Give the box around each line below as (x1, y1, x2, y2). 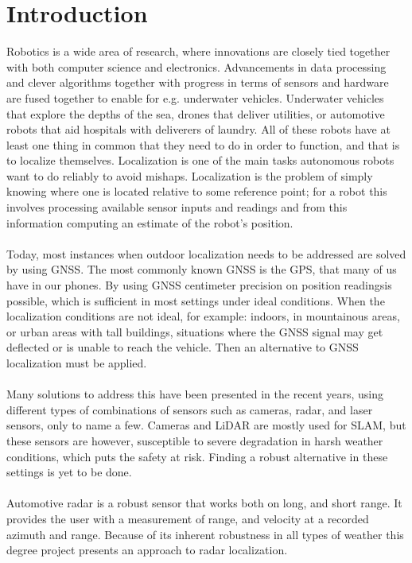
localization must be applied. (6, 355, 147, 371)
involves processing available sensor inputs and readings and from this (6, 199, 348, 215)
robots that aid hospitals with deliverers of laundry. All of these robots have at (6, 121, 391, 138)
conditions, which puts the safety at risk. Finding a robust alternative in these (6, 448, 388, 464)
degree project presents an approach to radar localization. (6, 542, 288, 558)
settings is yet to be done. (6, 464, 132, 480)
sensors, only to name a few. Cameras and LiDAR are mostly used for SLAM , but (6, 417, 406, 433)
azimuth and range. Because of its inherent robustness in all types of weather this (6, 526, 404, 542)
